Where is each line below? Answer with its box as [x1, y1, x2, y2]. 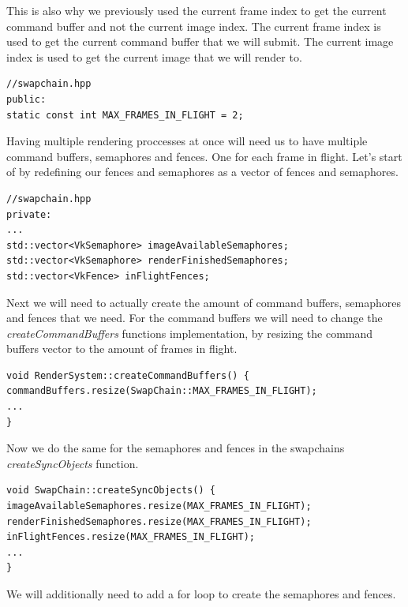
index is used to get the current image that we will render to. [6, 48, 302, 65]
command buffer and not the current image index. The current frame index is [6, 17, 381, 34]
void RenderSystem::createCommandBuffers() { [6, 369, 249, 381]
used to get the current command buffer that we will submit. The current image [6, 33, 394, 50]
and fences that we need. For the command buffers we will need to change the [6, 309, 383, 326]
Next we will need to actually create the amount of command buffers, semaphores [6, 294, 402, 310]
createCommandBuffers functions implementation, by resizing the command [6, 324, 373, 341]
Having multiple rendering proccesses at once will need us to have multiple [6, 133, 368, 149]
